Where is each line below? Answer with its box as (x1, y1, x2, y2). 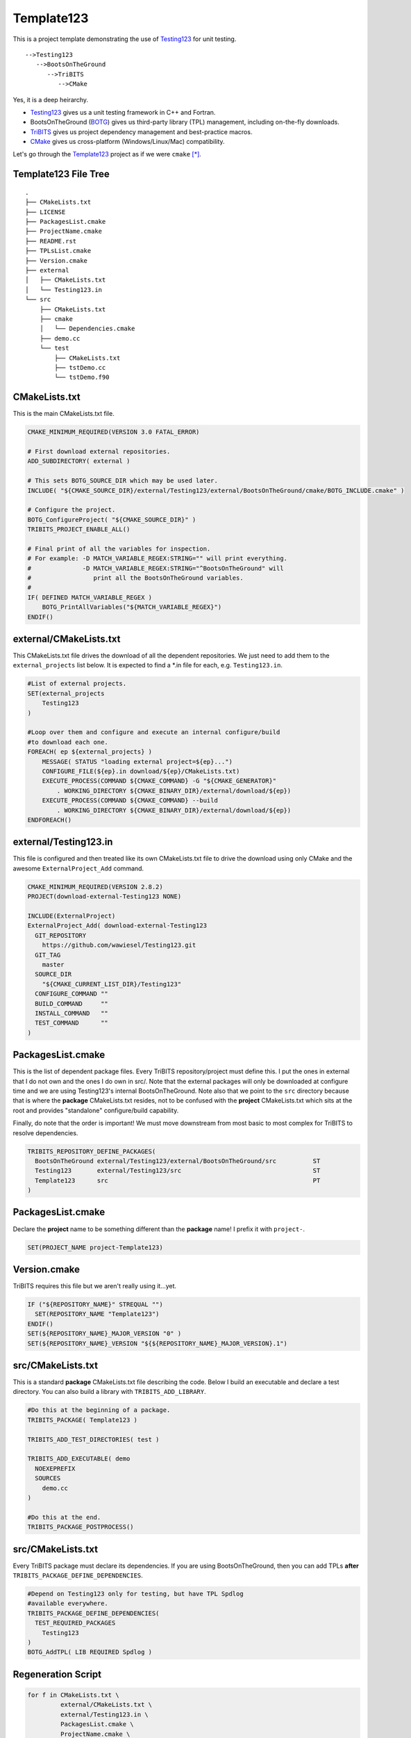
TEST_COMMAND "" (35, 1019, 109, 1027)
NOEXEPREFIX (35, 1464, 76, 1472)
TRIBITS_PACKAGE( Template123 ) (27, 1415, 138, 1424)
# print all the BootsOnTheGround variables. (27, 574, 244, 582)
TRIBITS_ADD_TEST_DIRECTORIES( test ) (27, 1436, 160, 1443)
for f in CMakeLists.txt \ (27, 1691, 119, 1699)
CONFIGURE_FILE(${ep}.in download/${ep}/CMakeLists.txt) (42, 767, 240, 775)
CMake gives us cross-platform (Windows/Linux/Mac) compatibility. (30, 138, 225, 146)
